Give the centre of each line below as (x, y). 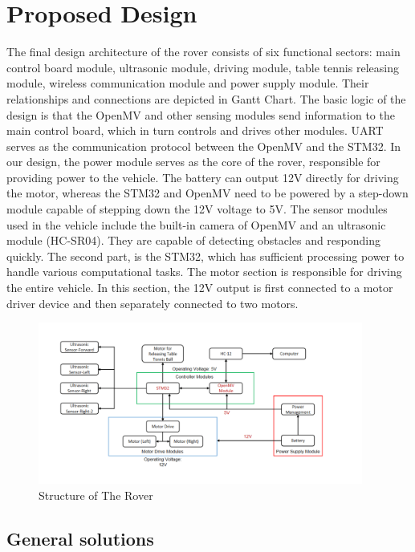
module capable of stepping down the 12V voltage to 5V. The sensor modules (197, 209)
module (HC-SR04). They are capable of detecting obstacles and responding (194, 240)
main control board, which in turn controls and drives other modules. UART (195, 130)
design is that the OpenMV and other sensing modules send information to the (201, 114)
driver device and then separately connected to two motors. (153, 303)
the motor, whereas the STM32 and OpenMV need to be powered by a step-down (207, 193)
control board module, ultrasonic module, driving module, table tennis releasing (203, 67)
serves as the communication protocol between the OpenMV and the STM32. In (204, 146)
